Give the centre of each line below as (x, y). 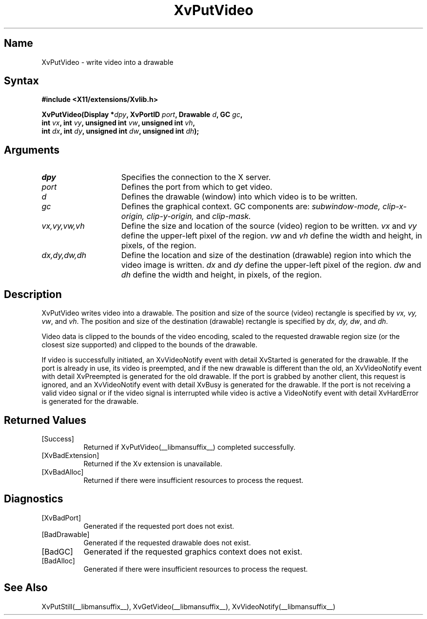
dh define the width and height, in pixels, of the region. (222, 275)
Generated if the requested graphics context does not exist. (193, 551)
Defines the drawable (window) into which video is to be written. (239, 197)
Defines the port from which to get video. (197, 187)
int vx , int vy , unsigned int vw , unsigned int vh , (118, 123)
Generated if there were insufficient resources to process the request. (196, 569)
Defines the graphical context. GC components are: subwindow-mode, (251, 207)
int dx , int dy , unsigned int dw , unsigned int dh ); (120, 131)
